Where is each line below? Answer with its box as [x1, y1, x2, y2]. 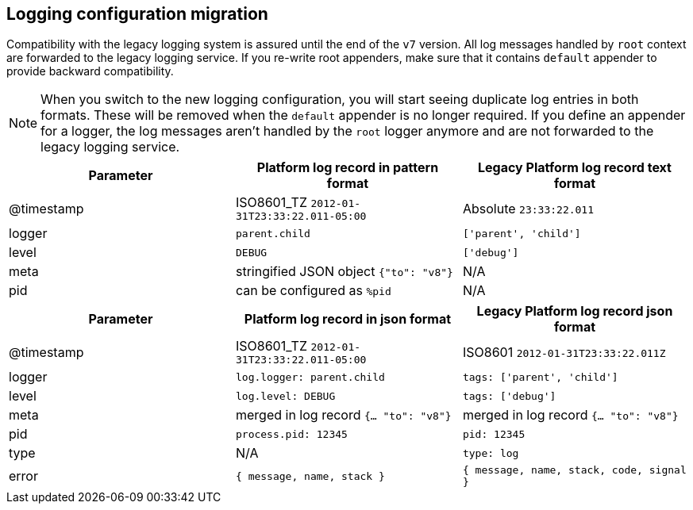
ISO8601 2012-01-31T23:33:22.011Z [462, 343, 666, 360]
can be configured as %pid [235, 282, 391, 299]
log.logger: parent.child [235, 370, 385, 383]
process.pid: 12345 [235, 428, 348, 440]
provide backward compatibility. [6, 64, 174, 79]
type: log [462, 447, 519, 459]
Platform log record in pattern [256, 159, 439, 176]
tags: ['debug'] [462, 389, 556, 402]
